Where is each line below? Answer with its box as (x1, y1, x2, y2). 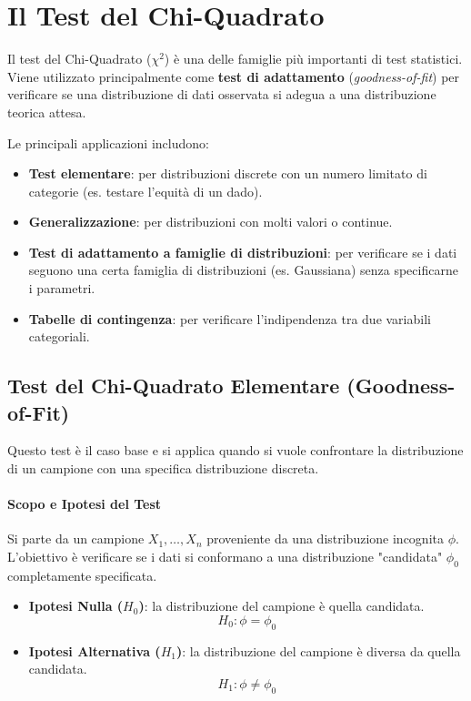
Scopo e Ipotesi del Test (7, 494, 162, 513)
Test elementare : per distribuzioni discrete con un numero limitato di (28, 164, 427, 183)
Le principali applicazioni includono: (7, 133, 209, 152)
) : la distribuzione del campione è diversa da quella (175, 641, 461, 660)
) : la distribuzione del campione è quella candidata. (138, 596, 425, 615)
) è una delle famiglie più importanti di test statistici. (164, 49, 463, 68)
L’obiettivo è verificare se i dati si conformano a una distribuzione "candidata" (7, 547, 443, 566)
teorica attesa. (7, 102, 86, 121)
